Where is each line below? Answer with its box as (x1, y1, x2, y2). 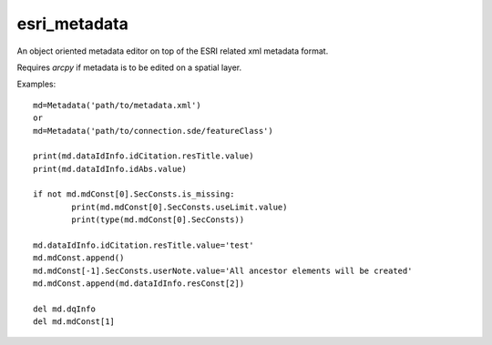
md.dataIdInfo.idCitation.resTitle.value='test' (33, 240, 254, 250)
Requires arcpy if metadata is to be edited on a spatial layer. (16, 62, 242, 73)
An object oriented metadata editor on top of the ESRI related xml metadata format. (16, 46, 329, 56)
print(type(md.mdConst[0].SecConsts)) (71, 215, 245, 225)
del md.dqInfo (33, 303, 96, 314)
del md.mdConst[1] (33, 317, 116, 327)
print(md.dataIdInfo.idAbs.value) (33, 164, 187, 174)
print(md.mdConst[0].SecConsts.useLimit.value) (71, 201, 288, 212)
